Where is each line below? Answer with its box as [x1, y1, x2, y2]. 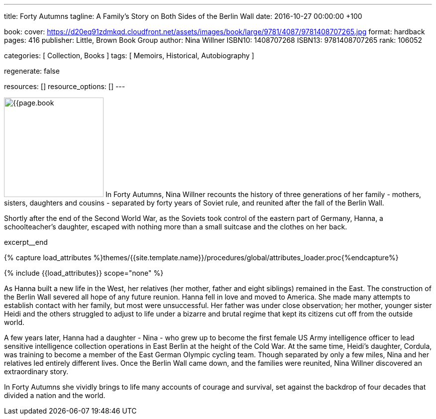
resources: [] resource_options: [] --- [4, 82, 125, 91]
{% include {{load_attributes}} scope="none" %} [4, 269, 164, 277]
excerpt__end [4, 238, 48, 246]
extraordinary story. [4, 367, 69, 376]
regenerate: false [4, 67, 60, 75]
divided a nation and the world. [4, 391, 106, 400]
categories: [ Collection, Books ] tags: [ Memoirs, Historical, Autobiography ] [4, 51, 254, 60]
